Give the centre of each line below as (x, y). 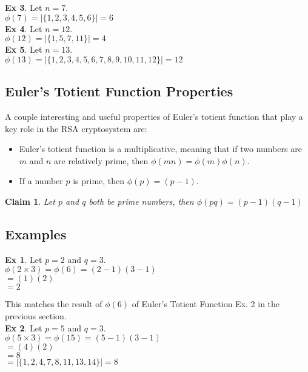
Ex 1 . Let (24, 259)
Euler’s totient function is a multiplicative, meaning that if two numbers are (160, 149)
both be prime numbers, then (141, 201)
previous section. (36, 315)
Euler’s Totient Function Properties (119, 91)
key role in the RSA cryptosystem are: (76, 128)
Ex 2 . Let (24, 327)
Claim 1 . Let (30, 201)
